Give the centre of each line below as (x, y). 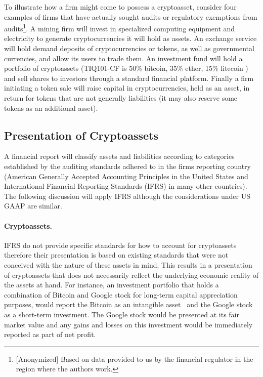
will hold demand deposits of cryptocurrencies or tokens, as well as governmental (129, 48)
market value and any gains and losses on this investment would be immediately (128, 324)
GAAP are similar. (33, 206)
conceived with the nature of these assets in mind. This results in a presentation (128, 264)
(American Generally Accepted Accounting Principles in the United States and (126, 176)
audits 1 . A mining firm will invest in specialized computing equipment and (120, 28)
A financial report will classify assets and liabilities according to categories (119, 156)
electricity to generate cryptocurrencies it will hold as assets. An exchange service (130, 38)
